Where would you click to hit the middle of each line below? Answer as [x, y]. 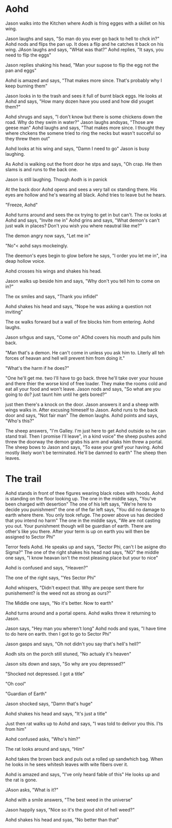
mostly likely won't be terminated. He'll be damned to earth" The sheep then [86, 453]
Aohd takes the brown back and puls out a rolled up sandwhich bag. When [84, 759]
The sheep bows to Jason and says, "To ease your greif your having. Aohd [84, 447]
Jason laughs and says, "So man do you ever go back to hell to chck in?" [82, 39]
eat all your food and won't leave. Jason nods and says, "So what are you [83, 389]
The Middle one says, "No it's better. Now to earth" [60, 603]
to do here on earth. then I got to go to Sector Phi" [58, 634]
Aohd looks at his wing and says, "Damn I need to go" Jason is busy [78, 148]
